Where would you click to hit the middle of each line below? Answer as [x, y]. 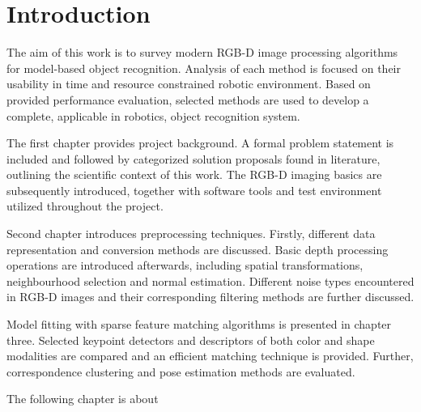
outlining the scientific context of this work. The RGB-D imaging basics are [194, 174]
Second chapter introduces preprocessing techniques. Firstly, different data [191, 234]
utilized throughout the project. [85, 206]
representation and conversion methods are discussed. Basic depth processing [198, 249]
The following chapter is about [83, 399]
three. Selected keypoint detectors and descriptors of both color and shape [191, 340]
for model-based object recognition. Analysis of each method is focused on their [204, 68]
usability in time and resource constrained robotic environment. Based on [189, 84]
